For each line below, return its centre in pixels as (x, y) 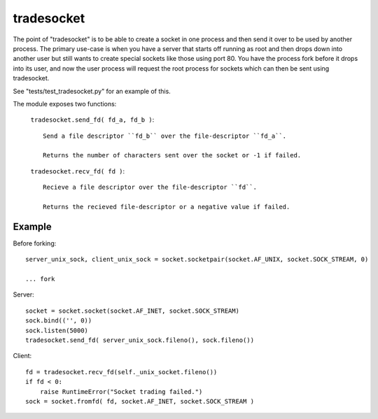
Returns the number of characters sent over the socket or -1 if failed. (172, 155)
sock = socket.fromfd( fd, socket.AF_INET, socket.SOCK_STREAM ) (140, 401)
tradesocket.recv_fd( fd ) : (78, 171)
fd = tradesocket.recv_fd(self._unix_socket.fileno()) (121, 372)
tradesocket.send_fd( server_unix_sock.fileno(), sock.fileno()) (140, 340)
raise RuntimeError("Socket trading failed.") (121, 391)
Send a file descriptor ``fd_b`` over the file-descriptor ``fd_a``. (165, 136)
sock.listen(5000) (57, 330)
